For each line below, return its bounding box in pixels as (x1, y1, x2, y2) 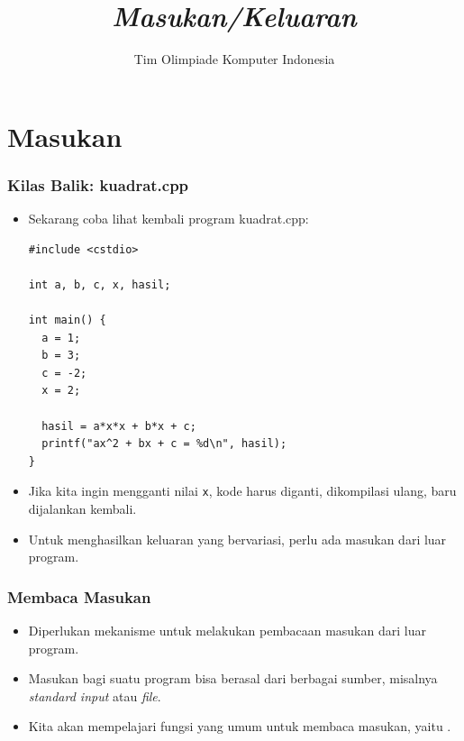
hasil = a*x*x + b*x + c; (41, 419, 196, 433)
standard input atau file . (28, 686, 161, 705)
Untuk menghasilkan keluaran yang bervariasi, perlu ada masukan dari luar (28, 529, 447, 548)
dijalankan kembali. (28, 499, 137, 518)
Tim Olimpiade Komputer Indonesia (133, 50, 335, 69)
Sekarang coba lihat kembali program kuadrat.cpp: (28, 209, 309, 228)
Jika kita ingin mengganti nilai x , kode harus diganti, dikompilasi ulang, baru (28, 481, 457, 500)
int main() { (28, 314, 106, 327)
